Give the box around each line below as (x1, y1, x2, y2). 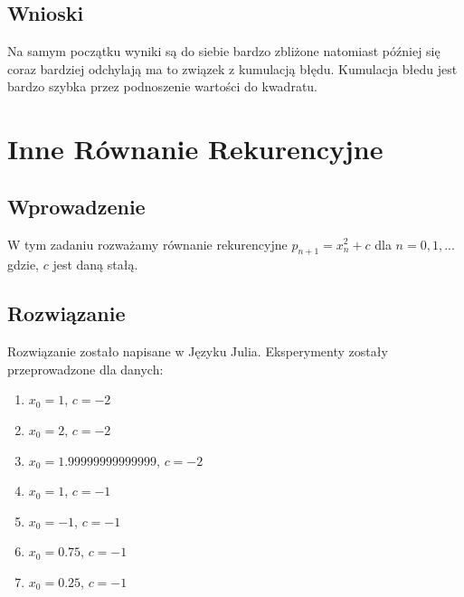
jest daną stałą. (52, 255, 138, 274)
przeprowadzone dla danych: (7, 359, 164, 378)
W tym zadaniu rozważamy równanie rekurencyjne (7, 234, 288, 253)
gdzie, (7, 255, 39, 274)
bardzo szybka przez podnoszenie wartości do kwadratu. (7, 77, 317, 96)
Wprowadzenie (7, 192, 146, 220)
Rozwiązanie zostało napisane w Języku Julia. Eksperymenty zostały (7, 342, 388, 361)
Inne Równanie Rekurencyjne (7, 130, 384, 167)
